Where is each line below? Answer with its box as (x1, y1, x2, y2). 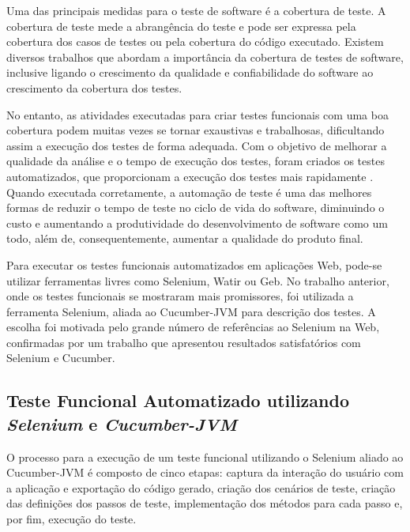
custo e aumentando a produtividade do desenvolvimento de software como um (6, 214, 388, 231)
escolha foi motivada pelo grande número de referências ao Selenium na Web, (6, 319, 380, 335)
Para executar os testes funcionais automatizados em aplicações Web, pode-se (6, 256, 382, 273)
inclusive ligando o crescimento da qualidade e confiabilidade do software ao (6, 64, 374, 81)
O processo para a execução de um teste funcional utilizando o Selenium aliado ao (6, 448, 404, 465)
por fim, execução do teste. (6, 511, 137, 527)
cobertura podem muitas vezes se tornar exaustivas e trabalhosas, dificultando (6, 122, 385, 138)
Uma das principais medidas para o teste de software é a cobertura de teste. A (6, 2, 386, 18)
